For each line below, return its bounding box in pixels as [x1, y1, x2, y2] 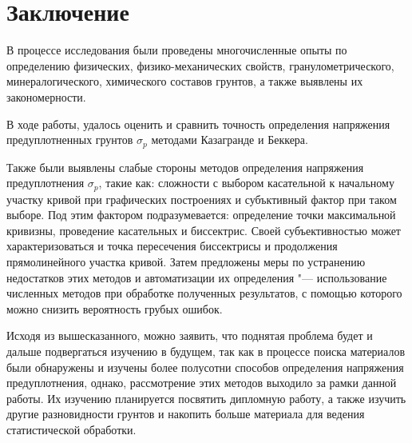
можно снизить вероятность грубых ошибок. [6, 300, 223, 317]
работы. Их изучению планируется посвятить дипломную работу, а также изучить [6, 389, 406, 406]
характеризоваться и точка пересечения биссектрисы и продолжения [6, 237, 338, 254]
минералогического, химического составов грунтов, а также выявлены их [6, 73, 363, 90]
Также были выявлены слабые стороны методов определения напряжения [6, 158, 364, 175]
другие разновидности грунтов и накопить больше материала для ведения [6, 405, 365, 422]
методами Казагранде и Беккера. [151, 131, 308, 148]
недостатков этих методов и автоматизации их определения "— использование [6, 269, 387, 285]
